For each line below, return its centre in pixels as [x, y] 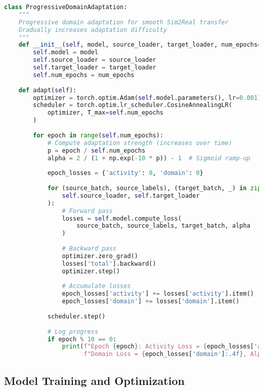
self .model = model [66, 52]
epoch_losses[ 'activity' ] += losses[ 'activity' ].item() [158, 294]
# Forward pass [87, 211]
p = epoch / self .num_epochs [96, 150]
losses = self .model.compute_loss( [122, 218]
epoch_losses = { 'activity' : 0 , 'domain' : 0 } [125, 173]
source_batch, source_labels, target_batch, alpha [163, 226]
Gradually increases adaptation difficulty [93, 30]
